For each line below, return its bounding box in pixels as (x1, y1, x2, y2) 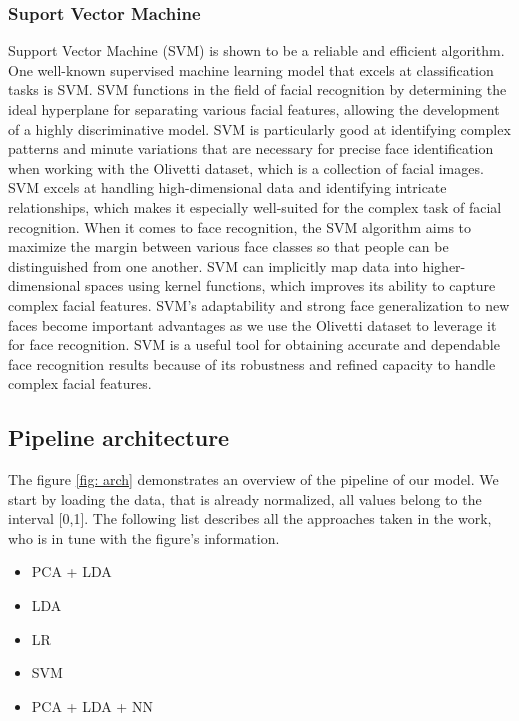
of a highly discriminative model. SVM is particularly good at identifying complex (8, 118, 511, 139)
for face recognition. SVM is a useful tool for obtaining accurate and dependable (8, 334, 500, 355)
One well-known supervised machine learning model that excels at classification (8, 59, 494, 80)
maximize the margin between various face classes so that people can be (8, 236, 449, 257)
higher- (422, 255, 466, 276)
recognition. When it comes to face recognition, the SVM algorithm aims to (8, 216, 472, 237)
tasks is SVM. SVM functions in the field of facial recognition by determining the (8, 79, 507, 100)
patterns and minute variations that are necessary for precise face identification (8, 138, 494, 159)
